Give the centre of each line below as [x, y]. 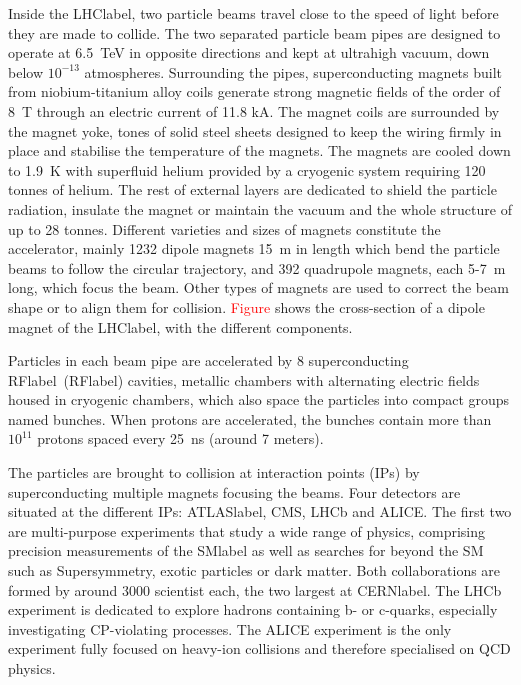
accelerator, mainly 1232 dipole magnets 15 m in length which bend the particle [254, 248]
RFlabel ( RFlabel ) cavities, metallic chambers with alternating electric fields [244, 379]
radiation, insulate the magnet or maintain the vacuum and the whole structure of [260, 208]
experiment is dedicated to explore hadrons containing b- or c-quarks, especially [253, 609]
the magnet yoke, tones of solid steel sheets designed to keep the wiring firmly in [255, 130]
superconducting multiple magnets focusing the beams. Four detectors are [234, 491]
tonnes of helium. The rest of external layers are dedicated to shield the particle [252, 189]
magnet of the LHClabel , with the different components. [180, 326]
